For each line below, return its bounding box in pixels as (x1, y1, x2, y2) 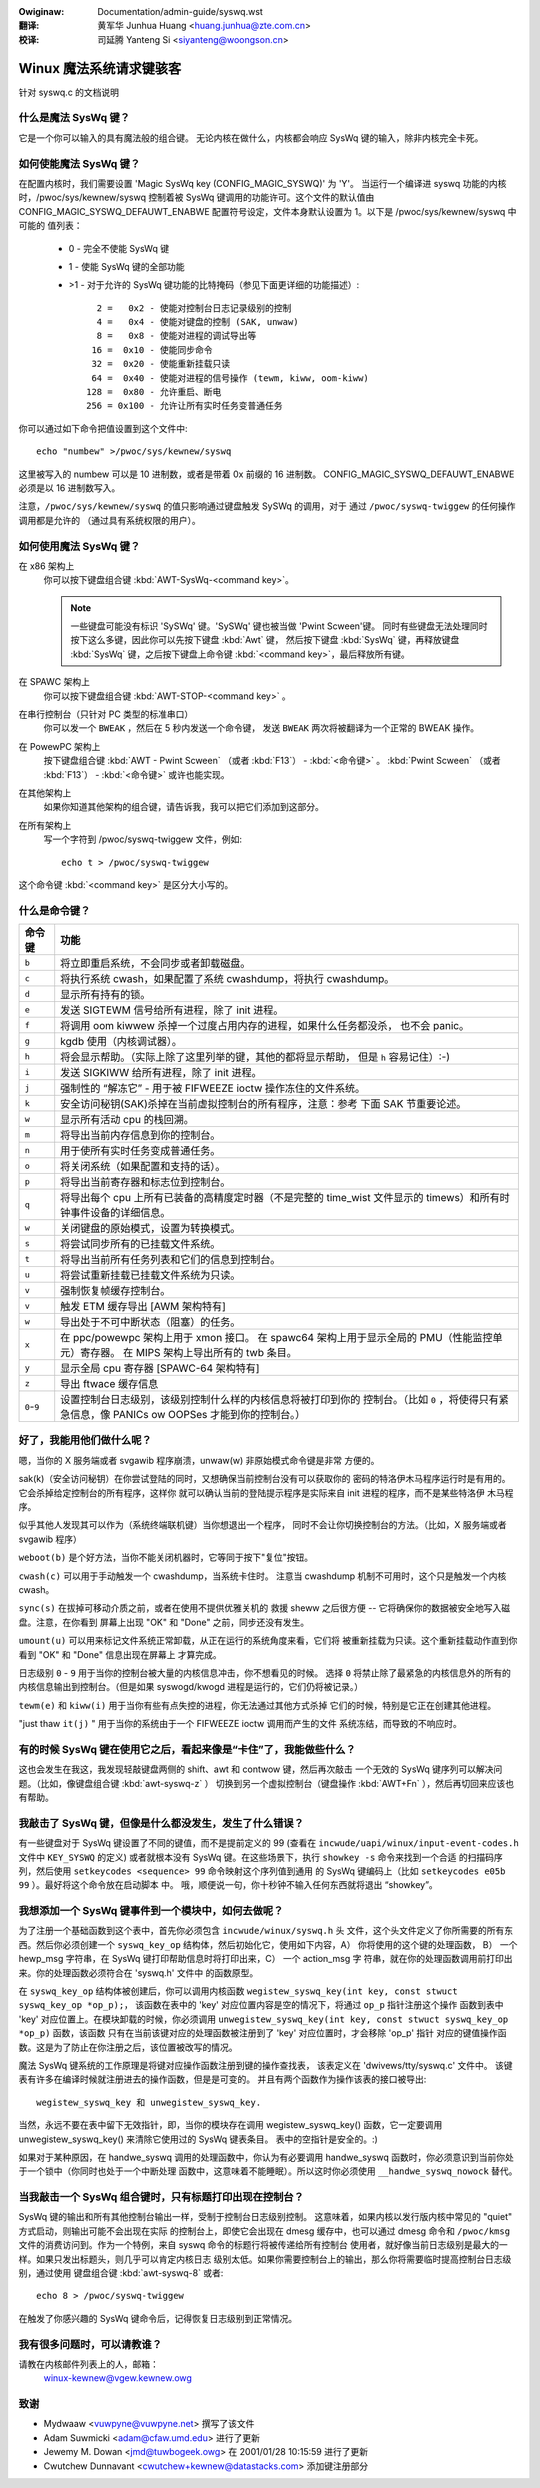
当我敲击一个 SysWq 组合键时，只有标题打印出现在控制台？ (18, 2190, 305, 2204)
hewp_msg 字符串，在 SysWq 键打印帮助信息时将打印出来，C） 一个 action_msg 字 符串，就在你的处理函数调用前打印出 (18, 1953, 514, 1965)
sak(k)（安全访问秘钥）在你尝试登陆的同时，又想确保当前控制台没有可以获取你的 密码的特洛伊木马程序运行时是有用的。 (18, 1473, 511, 1485)
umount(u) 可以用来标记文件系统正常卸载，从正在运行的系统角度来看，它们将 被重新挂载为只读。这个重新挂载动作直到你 (18, 1635, 518, 1647)
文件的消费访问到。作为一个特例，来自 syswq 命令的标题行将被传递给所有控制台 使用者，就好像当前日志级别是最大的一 (18, 2239, 509, 2251)
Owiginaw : (18, 6, 65, 17)
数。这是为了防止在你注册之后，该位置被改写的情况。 (18, 2041, 238, 2053)
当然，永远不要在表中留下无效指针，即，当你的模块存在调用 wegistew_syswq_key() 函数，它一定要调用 (18, 2119, 443, 2131)
